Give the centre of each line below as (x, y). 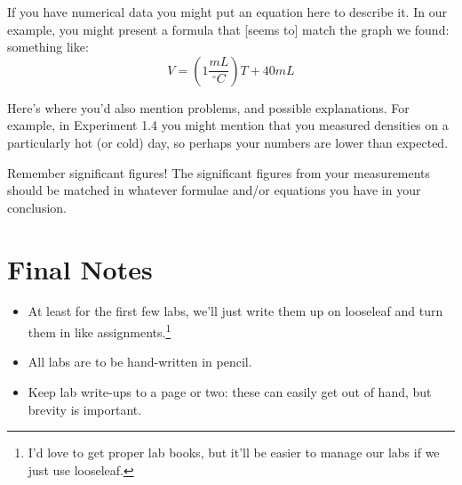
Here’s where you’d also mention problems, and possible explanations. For (208, 107)
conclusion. (37, 207)
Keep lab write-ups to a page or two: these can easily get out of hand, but (230, 391)
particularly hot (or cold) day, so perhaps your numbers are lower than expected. (228, 142)
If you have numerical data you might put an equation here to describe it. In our (227, 12)
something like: (48, 47)
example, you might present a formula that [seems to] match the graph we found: (228, 29)
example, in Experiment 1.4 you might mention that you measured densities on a (228, 125)
